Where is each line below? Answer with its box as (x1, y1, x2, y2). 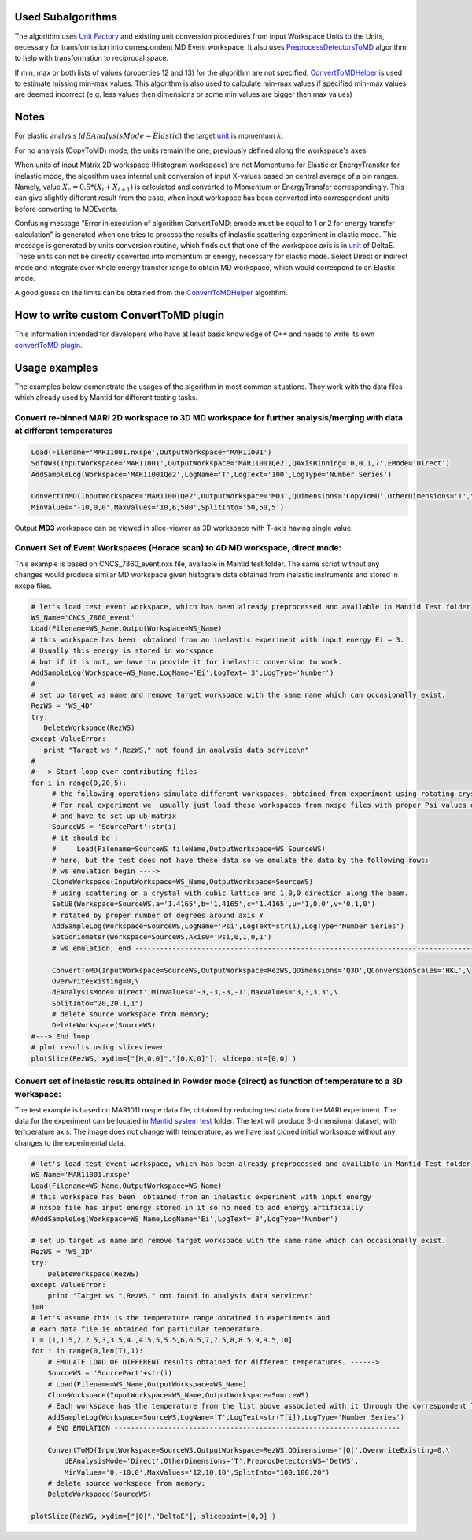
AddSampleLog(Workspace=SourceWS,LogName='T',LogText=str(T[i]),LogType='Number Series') (47, 1412, 405, 1421)
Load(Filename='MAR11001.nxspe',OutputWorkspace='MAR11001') (31, 447, 272, 457)
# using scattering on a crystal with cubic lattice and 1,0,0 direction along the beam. (51, 888, 409, 898)
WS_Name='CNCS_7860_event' (31, 613, 135, 622)
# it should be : (51, 833, 119, 842)
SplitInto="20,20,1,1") (51, 998, 144, 1008)
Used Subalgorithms (14, 10, 118, 24)
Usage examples (14, 361, 98, 374)
